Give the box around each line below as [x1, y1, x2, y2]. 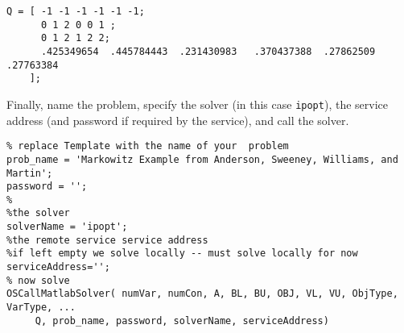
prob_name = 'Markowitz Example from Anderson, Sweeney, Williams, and [6, 153, 398, 165]
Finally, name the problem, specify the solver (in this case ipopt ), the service [6, 95, 388, 112]
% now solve [6, 274, 70, 286]
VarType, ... [6, 302, 76, 314]
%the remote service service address [6, 234, 208, 246]
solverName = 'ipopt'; [6, 221, 128, 233]
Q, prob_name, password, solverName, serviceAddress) [35, 314, 329, 327]
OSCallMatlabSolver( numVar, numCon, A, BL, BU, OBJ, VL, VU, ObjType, [6, 288, 398, 300]
